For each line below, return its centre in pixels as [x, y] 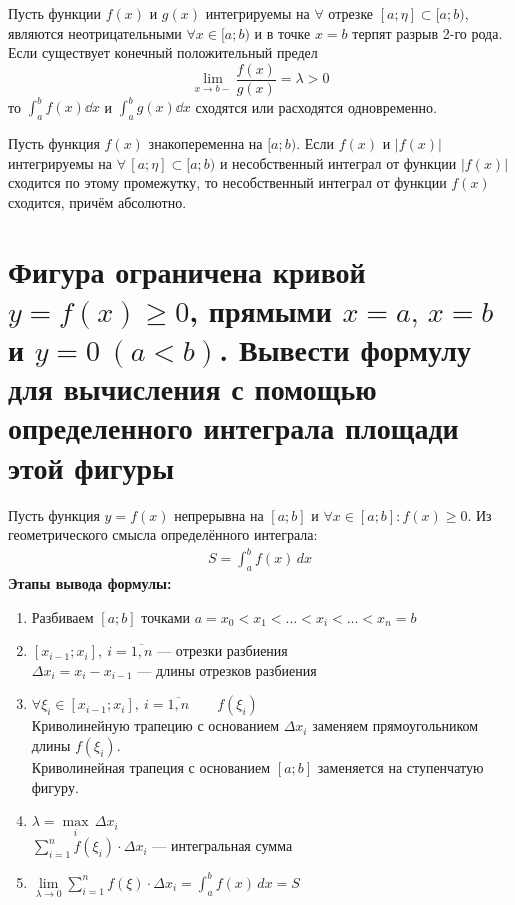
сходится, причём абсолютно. [97, 201]
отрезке [351, 13]
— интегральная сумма [222, 845]
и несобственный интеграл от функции [338, 162]
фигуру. [55, 786]
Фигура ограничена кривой [187, 270]
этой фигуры [91, 466]
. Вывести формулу [345, 349]
